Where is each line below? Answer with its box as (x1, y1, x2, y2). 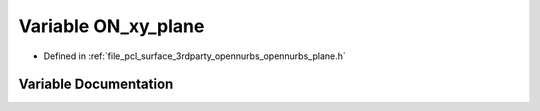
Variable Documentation (18, 76, 174, 93)
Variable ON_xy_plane (18, 15, 205, 37)
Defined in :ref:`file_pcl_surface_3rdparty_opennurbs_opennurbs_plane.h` (43, 50, 347, 62)
